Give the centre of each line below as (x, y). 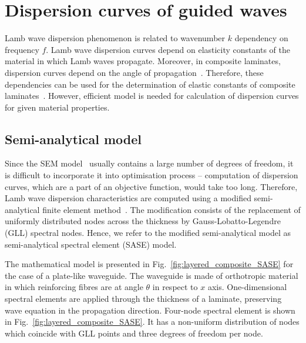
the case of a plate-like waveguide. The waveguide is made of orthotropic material (152, 275)
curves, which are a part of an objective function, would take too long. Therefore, (151, 186)
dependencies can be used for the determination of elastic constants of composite (150, 84)
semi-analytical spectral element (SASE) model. (91, 244)
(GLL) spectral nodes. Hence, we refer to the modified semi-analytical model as (148, 233)
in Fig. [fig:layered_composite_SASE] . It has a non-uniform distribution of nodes (152, 322)
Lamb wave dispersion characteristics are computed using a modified (128, 198)
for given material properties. (57, 107)
